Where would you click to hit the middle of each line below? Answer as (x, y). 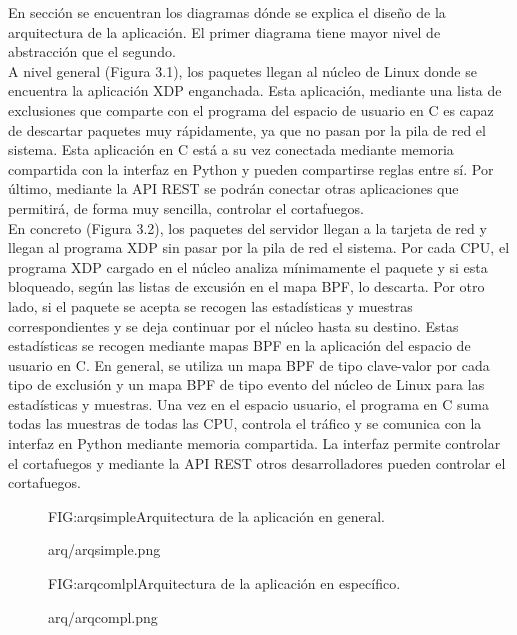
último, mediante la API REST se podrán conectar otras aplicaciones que (233, 188)
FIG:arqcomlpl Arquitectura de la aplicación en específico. (224, 583)
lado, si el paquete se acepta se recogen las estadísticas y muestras (210, 305)
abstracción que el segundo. (92, 51)
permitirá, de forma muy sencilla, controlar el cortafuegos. (186, 207)
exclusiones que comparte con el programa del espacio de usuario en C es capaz (251, 109)
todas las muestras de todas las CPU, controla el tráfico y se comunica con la (245, 423)
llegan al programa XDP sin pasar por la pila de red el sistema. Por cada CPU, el (259, 247)
